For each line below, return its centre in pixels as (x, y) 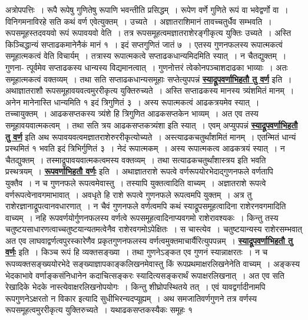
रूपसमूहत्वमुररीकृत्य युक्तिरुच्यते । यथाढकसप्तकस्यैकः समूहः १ (99, 310)
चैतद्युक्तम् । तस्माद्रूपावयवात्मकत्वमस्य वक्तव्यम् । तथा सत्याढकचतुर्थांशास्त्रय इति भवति (136, 159)
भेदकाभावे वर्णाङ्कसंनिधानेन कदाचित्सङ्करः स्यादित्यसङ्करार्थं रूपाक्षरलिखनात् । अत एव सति (145, 275)
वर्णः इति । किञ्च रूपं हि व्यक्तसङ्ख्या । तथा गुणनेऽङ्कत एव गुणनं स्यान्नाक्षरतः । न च (137, 252)
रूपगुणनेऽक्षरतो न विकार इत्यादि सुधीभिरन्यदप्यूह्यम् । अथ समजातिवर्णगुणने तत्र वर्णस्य (131, 298)
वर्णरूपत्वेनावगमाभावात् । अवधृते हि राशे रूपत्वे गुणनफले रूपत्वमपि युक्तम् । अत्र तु (129, 194)
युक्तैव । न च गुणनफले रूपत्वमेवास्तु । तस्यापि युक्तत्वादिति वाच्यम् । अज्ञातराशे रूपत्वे (136, 182)
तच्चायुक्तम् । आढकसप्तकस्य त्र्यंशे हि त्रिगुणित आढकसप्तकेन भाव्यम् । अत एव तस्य (132, 113)
